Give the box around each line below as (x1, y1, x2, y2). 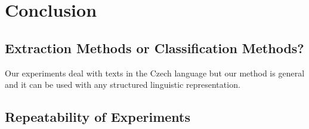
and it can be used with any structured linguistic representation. (5, 78, 240, 91)
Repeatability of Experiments (5, 107, 191, 126)
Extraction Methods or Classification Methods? (5, 38, 304, 57)
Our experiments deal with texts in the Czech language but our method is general (5, 66, 305, 79)
